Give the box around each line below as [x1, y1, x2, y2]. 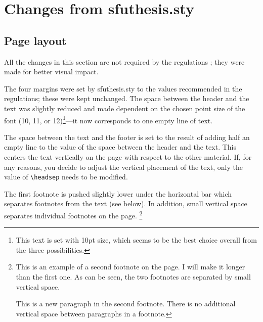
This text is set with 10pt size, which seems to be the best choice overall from [16, 235, 257, 245]
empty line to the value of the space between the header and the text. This [4, 142, 237, 152]
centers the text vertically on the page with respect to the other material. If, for [4, 151, 252, 162]
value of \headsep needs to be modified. [4, 171, 128, 182]
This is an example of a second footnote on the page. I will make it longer [16, 261, 245, 272]
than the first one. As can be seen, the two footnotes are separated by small [16, 271, 251, 282]
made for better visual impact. [4, 66, 99, 77]
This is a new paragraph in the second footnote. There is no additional [16, 298, 236, 309]
